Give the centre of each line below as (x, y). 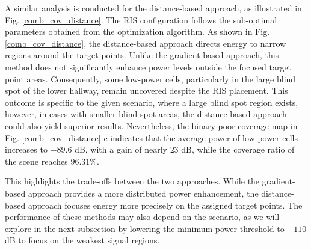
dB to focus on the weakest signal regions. (82, 240)
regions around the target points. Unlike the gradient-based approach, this (142, 55)
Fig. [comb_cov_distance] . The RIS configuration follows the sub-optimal (141, 20)
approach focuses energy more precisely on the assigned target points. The (165, 205)
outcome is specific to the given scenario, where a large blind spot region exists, (152, 102)
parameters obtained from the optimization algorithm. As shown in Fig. (137, 32)
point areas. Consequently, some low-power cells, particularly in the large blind (150, 78)
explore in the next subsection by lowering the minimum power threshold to (145, 228)
